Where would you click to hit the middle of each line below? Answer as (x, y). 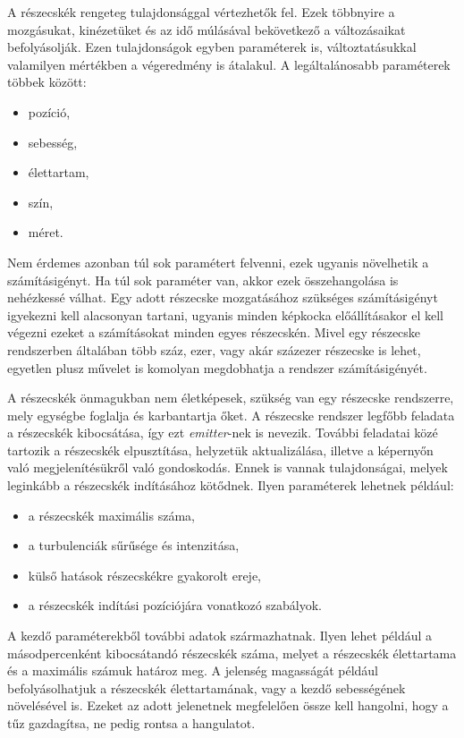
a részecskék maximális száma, (111, 515)
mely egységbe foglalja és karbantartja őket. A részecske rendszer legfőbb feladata (231, 415)
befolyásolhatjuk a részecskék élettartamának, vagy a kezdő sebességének (207, 687)
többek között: (47, 82)
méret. (46, 232)
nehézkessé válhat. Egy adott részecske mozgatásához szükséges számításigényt (223, 297)
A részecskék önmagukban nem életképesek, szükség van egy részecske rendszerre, (231, 398)
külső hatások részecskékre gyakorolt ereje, (144, 575)
